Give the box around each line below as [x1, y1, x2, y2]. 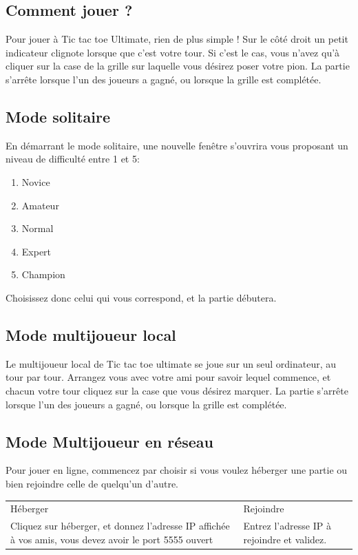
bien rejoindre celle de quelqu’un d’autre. [6, 476, 178, 490]
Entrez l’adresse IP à [243, 519, 331, 533]
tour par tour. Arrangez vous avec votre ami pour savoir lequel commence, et [6, 370, 331, 384]
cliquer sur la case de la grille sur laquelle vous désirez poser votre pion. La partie [6, 59, 350, 73]
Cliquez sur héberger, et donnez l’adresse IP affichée [10, 519, 230, 533]
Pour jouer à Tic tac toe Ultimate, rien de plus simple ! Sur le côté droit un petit [6, 32, 348, 46]
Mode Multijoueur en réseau [6, 430, 213, 452]
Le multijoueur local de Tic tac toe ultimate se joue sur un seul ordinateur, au [6, 356, 337, 370]
